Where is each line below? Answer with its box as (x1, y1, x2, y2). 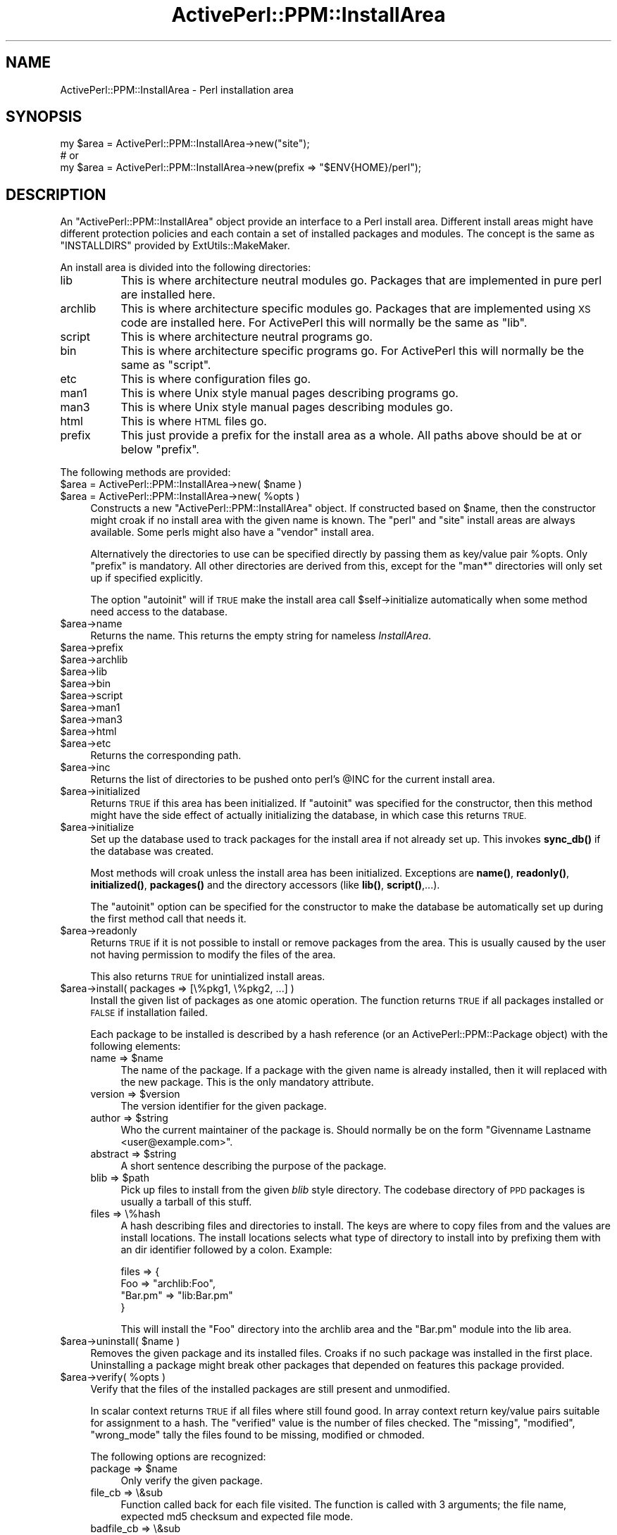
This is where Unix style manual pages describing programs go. (120, 386, 459, 401)
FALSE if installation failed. (90, 1006, 208, 1019)
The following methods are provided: (60, 466, 231, 479)
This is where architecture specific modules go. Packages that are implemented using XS (120, 301, 591, 316)
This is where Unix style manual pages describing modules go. (120, 400, 454, 415)
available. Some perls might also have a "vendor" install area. (90, 526, 375, 539)
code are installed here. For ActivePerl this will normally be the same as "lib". (120, 315, 528, 330)
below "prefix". (120, 442, 199, 457)
